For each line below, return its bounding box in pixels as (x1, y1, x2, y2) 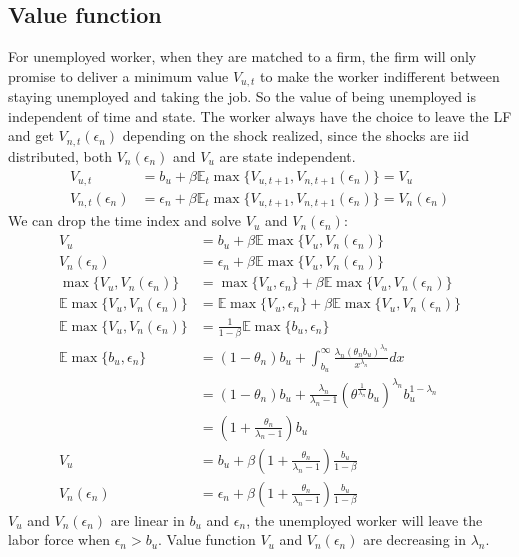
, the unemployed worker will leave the (246, 509, 483, 530)
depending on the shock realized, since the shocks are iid (122, 125, 469, 146)
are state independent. (219, 145, 356, 166)
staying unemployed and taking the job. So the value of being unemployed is (8, 86, 477, 107)
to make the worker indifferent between (260, 65, 500, 86)
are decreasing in (363, 529, 466, 550)
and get (8, 125, 54, 146)
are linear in (110, 509, 185, 530)
